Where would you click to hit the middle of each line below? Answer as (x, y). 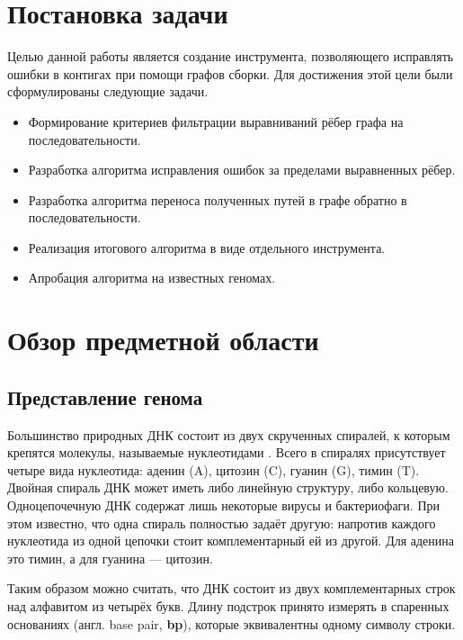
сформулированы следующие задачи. (108, 91)
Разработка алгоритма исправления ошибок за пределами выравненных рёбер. (242, 170)
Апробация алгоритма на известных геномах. (152, 278)
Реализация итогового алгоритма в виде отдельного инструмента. (207, 247)
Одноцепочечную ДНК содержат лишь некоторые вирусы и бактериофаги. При (223, 505)
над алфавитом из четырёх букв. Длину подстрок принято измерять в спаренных (228, 605)
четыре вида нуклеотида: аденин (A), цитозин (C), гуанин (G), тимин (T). (214, 469)
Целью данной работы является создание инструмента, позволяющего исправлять (231, 56)
